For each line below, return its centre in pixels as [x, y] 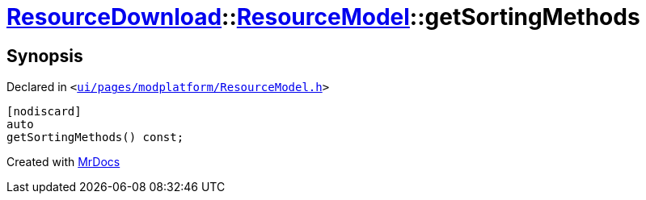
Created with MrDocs [63, 162]
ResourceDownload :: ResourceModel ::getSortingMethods [323, 17]
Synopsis [45, 56]
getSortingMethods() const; [95, 137]
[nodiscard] [44, 112]
